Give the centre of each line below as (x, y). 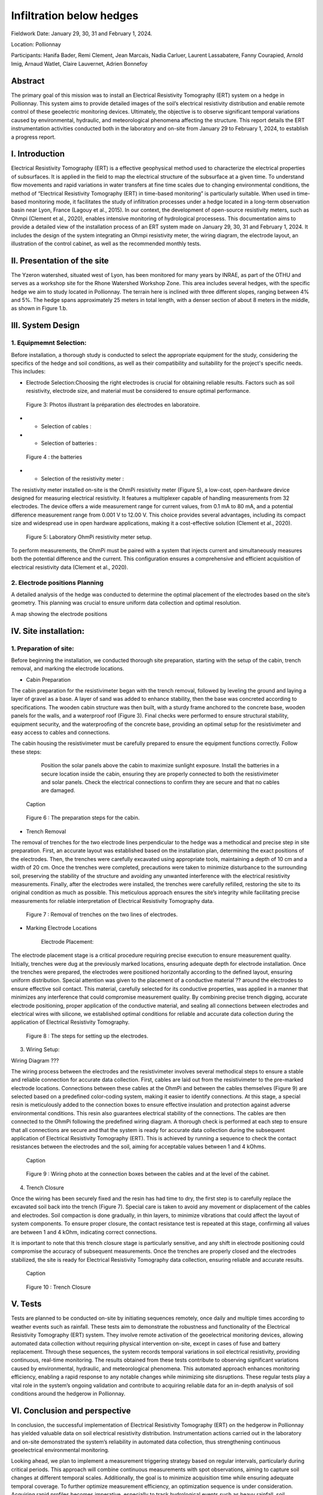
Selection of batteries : (69, 443)
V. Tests (26, 1304)
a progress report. (33, 137)
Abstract (28, 81)
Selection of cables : (66, 426)
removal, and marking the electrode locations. (68, 669)
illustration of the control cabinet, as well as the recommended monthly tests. (106, 243)
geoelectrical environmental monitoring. (60, 1450)
